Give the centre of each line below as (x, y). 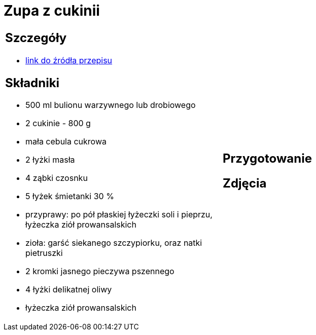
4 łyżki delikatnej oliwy (69, 290)
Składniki (32, 83)
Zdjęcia (245, 183)
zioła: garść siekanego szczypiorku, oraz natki (114, 243)
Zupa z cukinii (52, 11)
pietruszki (44, 253)
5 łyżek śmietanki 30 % (70, 196)
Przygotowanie (267, 158)
